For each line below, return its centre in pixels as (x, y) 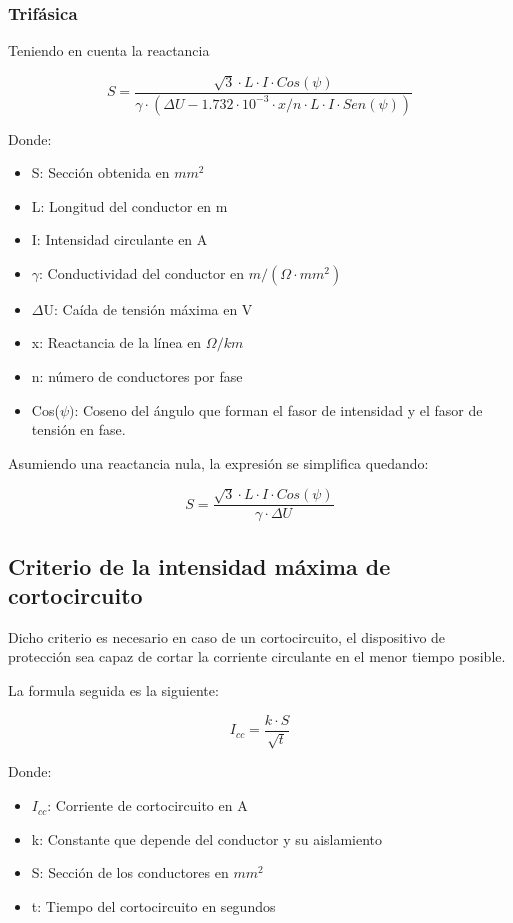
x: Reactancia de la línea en (116, 342)
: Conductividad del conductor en (142, 272)
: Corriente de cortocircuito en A (147, 805)
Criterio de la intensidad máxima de (199, 565)
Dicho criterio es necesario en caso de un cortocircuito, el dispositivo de (227, 636)
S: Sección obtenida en (100, 172)
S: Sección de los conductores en (130, 872)
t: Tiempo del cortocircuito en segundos (153, 905)
